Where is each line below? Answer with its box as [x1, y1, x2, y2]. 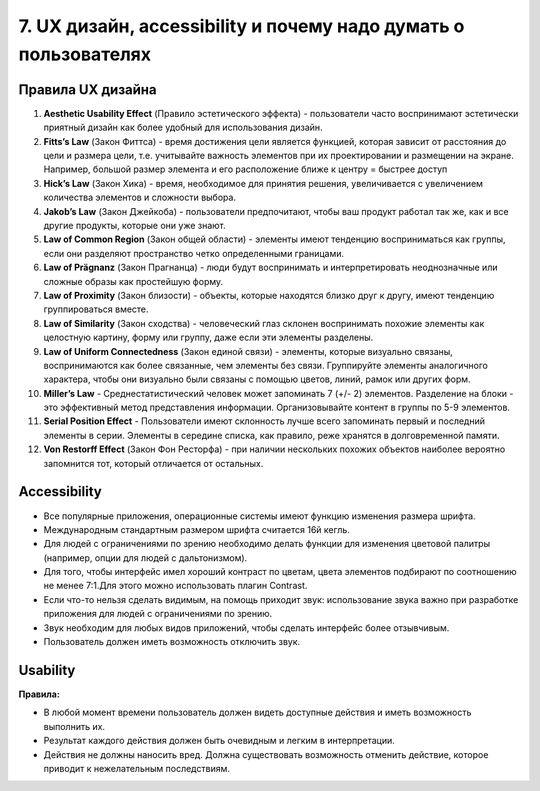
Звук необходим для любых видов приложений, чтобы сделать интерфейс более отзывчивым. [43, 621, 450, 634]
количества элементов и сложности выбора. [43, 191, 237, 204]
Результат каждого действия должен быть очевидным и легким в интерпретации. [43, 735, 395, 747]
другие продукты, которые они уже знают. [43, 219, 227, 231]
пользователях [18, 43, 152, 65]
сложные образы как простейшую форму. [43, 275, 224, 287]
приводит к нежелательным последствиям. [43, 762, 230, 774]
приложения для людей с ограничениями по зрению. [43, 608, 273, 620]
